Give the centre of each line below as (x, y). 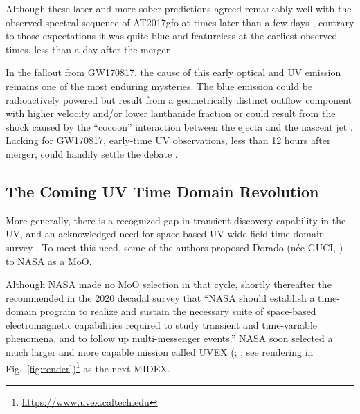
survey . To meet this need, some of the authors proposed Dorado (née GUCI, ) (174, 247)
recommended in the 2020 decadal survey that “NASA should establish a (160, 297)
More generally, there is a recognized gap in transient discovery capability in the (176, 220)
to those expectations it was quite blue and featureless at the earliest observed (172, 36)
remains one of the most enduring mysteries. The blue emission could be (159, 85)
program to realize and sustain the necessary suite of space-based (178, 311)
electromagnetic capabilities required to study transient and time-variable (161, 324)
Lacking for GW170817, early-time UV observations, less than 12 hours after (168, 140)
